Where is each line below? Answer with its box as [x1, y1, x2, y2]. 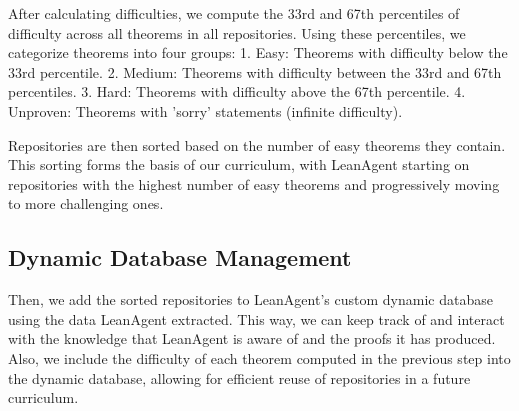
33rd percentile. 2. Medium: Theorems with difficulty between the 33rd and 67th [8, 61, 502, 82]
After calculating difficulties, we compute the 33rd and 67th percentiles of [8, 3, 460, 23]
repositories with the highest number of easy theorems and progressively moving [8, 173, 500, 194]
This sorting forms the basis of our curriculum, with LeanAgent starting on [8, 154, 470, 175]
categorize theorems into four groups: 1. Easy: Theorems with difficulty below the [8, 42, 508, 63]
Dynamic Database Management [8, 242, 352, 273]
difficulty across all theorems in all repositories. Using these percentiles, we [8, 22, 466, 43]
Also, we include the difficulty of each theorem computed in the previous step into [8, 347, 511, 368]
